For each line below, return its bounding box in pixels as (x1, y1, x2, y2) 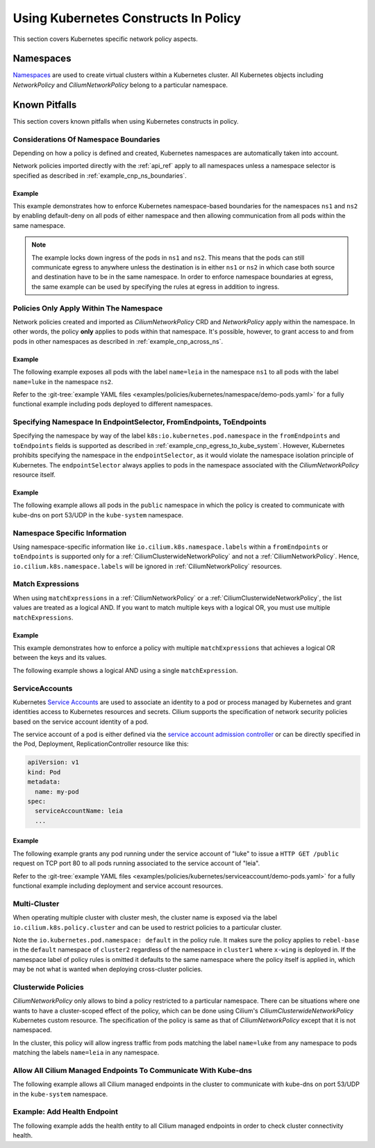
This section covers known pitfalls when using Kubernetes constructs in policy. (12, 117, 239, 125)
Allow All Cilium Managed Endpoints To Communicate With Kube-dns (12, 1065, 253, 1075)
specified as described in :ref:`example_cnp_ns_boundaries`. (12, 171, 187, 180)
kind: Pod (27, 768, 61, 776)
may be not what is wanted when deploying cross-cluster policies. (12, 965, 203, 974)
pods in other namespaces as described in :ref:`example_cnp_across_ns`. (12, 337, 224, 345)
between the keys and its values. (12, 654, 107, 662)
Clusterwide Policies (12, 982, 84, 992)
